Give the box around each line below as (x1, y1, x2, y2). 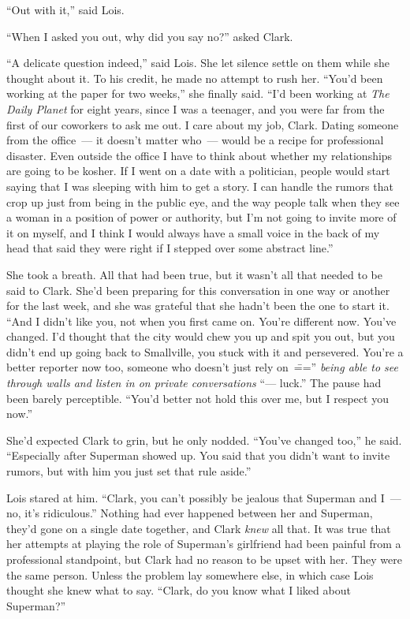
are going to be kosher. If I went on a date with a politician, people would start (6, 162, 390, 179)
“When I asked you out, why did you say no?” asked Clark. (6, 28, 293, 44)
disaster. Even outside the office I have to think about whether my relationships (6, 147, 393, 163)
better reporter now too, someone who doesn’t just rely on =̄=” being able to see (6, 359, 398, 375)
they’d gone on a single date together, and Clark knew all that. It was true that (6, 520, 391, 536)
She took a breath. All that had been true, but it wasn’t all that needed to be (6, 266, 382, 282)
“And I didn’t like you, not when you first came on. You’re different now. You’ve (6, 312, 397, 329)
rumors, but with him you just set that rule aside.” (6, 463, 252, 479)
